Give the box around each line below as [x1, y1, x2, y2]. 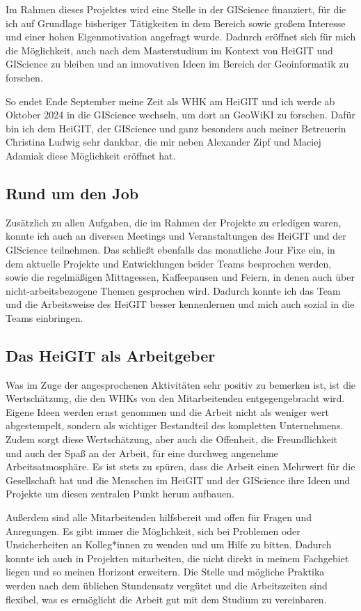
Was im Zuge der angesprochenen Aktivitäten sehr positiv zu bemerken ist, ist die [6, 377, 356, 392]
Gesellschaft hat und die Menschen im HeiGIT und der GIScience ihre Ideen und [6, 472, 351, 487]
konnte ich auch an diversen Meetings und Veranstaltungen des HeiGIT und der [6, 229, 346, 243]
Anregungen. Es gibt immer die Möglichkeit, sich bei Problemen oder [6, 523, 300, 538]
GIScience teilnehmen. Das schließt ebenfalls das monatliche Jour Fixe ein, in [6, 242, 335, 256]
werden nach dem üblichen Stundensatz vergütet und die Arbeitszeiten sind [6, 578, 328, 592]
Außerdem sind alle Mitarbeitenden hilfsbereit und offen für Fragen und [6, 510, 312, 525]
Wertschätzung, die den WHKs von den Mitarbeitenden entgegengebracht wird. [6, 391, 345, 405]
